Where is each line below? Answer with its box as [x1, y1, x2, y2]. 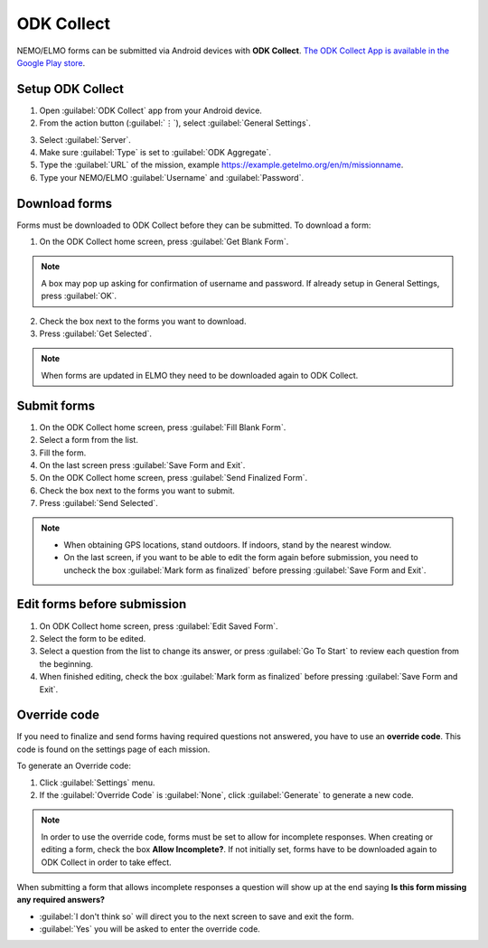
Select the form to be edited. [39, 633, 146, 643]
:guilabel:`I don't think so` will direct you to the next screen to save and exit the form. [39, 911, 354, 922]
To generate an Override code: [16, 760, 131, 772]
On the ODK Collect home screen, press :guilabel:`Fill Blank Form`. [39, 421, 286, 433]
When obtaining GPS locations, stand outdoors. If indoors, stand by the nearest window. [63, 539, 392, 550]
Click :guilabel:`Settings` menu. [39, 777, 155, 788]
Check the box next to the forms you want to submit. [39, 484, 235, 496]
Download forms [16, 195, 113, 211]
